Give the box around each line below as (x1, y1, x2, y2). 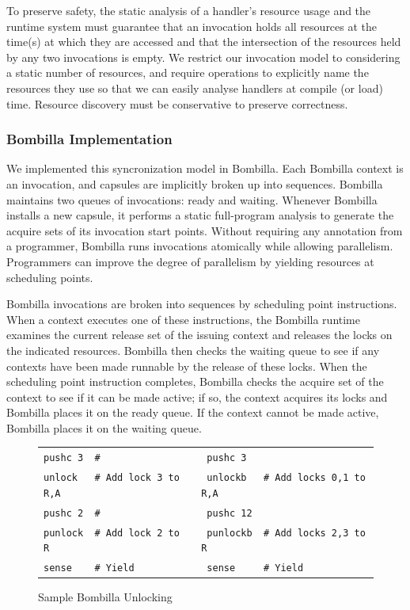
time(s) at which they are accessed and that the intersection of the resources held (6, 33, 401, 50)
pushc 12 (207, 507, 252, 519)
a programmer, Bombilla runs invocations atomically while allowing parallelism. (6, 238, 393, 254)
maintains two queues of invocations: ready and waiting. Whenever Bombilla (6, 191, 378, 208)
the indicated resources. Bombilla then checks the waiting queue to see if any (6, 341, 380, 358)
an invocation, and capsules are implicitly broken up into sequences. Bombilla (6, 175, 383, 192)
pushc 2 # (44, 507, 101, 519)
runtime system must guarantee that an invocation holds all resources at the (6, 17, 378, 34)
